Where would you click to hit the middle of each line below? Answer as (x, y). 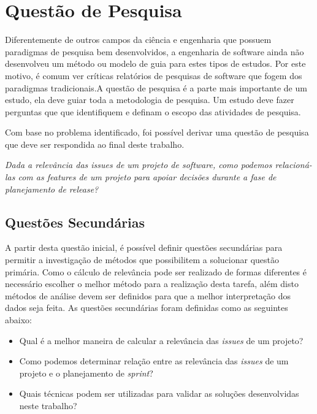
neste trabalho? (48, 405)
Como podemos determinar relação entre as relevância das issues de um (154, 361)
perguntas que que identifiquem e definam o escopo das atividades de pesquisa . (153, 111)
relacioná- (293, 165)
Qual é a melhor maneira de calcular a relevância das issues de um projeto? (161, 340)
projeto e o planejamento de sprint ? (86, 373)
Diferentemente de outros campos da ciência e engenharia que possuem (138, 40)
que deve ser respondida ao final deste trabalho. (95, 144)
